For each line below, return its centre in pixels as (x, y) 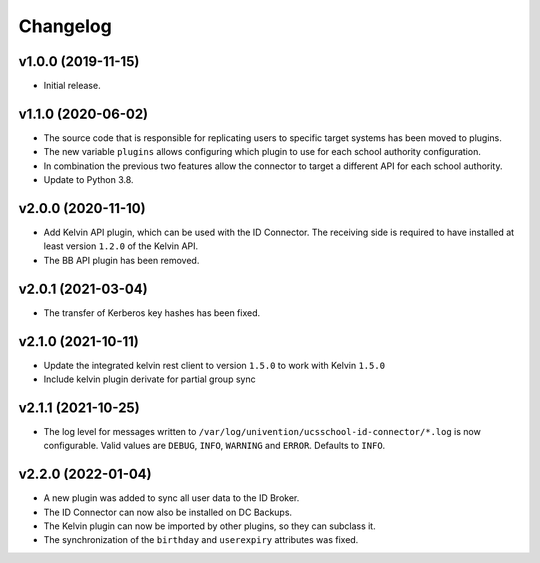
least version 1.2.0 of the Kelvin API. (121, 246)
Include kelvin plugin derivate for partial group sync (149, 379)
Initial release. (72, 86)
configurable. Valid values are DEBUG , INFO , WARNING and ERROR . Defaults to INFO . (214, 446)
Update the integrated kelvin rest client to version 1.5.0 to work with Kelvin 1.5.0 (214, 365)
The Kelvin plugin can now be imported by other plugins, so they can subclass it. (209, 526)
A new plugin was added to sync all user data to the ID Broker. (171, 498)
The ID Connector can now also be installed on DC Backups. (168, 512)
